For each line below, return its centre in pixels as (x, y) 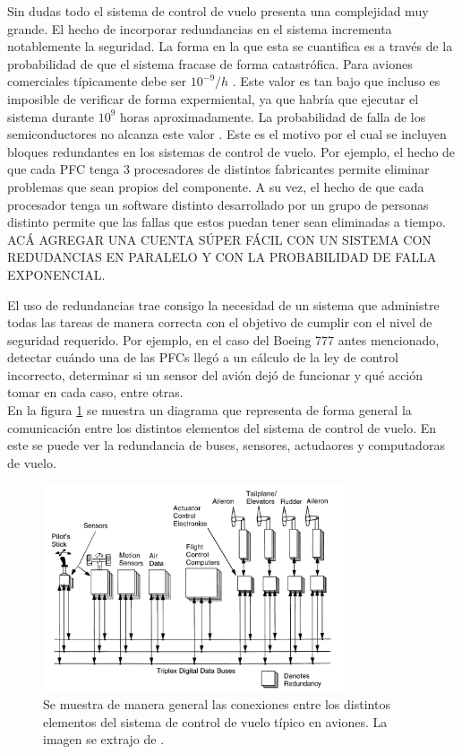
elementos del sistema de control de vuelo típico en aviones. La (215, 721)
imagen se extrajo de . (104, 739)
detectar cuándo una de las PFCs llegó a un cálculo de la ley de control (203, 357)
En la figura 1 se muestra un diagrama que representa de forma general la (210, 410)
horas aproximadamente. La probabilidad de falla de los (273, 116)
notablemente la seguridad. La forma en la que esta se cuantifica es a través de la (230, 46)
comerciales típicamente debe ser (97, 81)
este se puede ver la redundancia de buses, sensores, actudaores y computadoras (226, 445)
